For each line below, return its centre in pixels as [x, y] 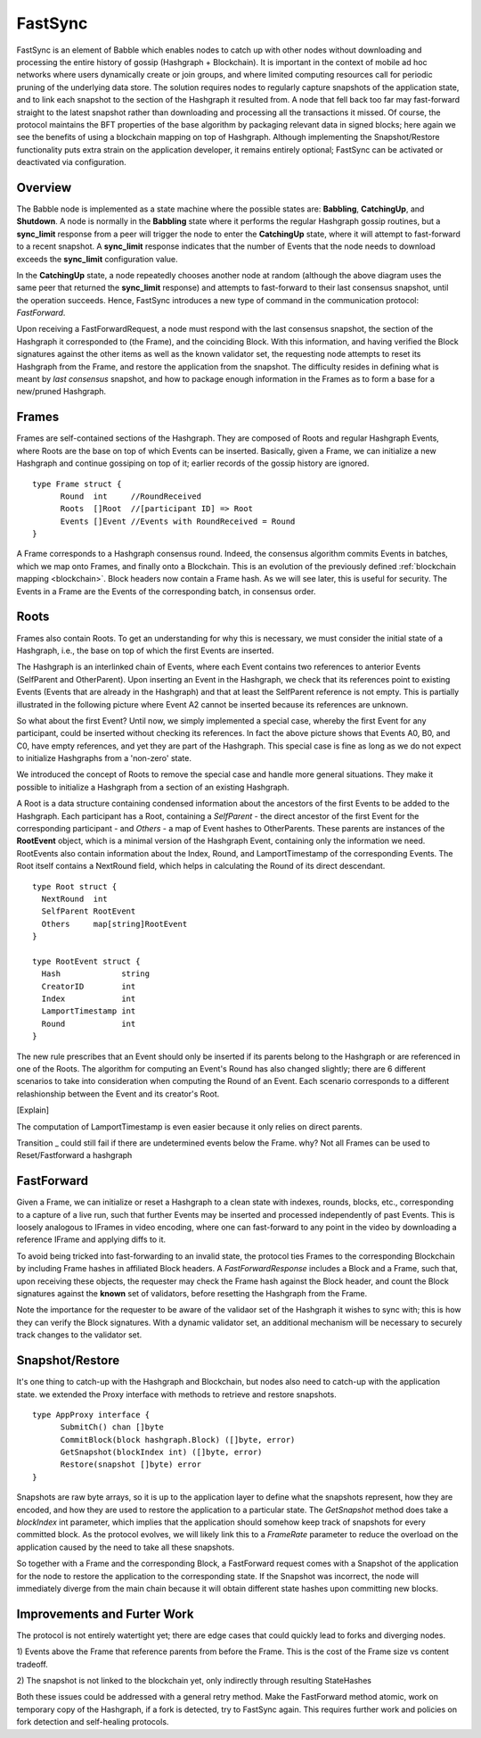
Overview [44, 187]
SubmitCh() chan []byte [112, 1427]
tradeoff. [32, 1664]
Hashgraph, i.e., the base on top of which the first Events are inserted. [145, 650]
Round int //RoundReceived [131, 496]
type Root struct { [75, 886]
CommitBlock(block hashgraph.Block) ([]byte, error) [178, 1440]
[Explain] [33, 1110]
